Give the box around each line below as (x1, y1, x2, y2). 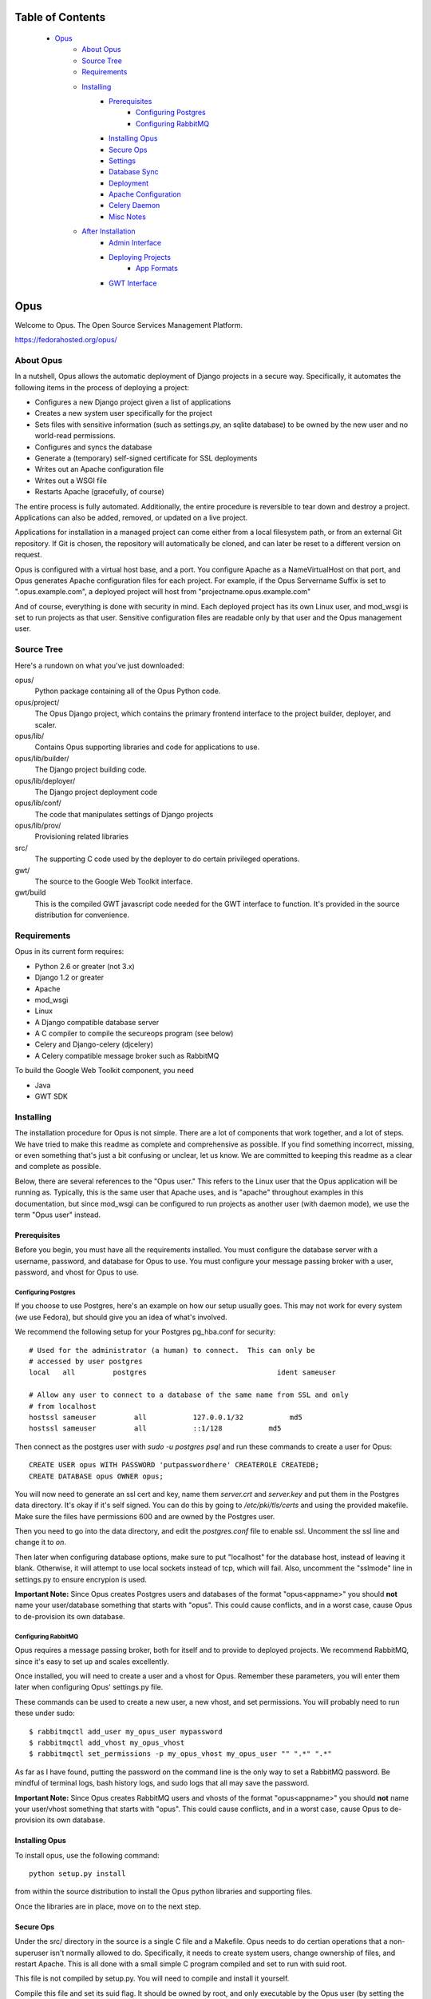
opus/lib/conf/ (14, 798, 61, 808)
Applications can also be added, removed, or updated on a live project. (14, 513, 248, 522)
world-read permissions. (34, 431, 116, 441)
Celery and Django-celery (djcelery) (34, 1039, 154, 1049)
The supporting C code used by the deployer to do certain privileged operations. (34, 854, 300, 864)
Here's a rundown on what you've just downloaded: (14, 660, 185, 670)
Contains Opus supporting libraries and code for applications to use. (34, 742, 259, 752)
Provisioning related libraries (34, 832, 129, 841)
